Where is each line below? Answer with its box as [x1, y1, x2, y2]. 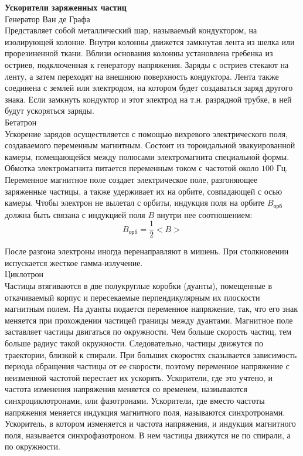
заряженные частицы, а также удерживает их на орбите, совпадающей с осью [5, 185, 282, 197]
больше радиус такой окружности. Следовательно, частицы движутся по [5, 336, 263, 349]
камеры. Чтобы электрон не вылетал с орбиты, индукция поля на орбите [5, 196, 265, 209]
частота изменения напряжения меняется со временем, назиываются [5, 383, 248, 395]
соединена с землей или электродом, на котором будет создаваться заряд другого [5, 81, 293, 94]
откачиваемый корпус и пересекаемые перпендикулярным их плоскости [5, 291, 260, 303]
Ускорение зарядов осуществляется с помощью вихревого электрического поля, [5, 127, 288, 139]
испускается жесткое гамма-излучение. [5, 256, 143, 268]
